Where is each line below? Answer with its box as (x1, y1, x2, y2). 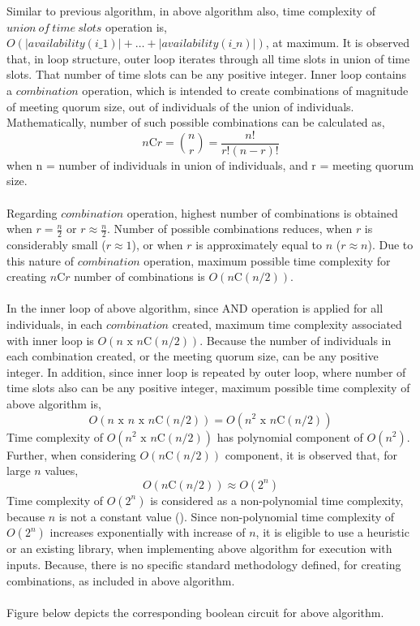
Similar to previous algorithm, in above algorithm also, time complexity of (6, 2, 375, 19)
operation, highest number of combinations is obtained (126, 204, 398, 221)
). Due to (367, 236, 414, 253)
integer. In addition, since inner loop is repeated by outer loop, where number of (6, 363, 406, 380)
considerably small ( (6, 236, 106, 253)
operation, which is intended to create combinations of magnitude (82, 81, 409, 98)
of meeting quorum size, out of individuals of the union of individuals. (6, 97, 354, 114)
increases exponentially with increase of (49, 524, 246, 541)
